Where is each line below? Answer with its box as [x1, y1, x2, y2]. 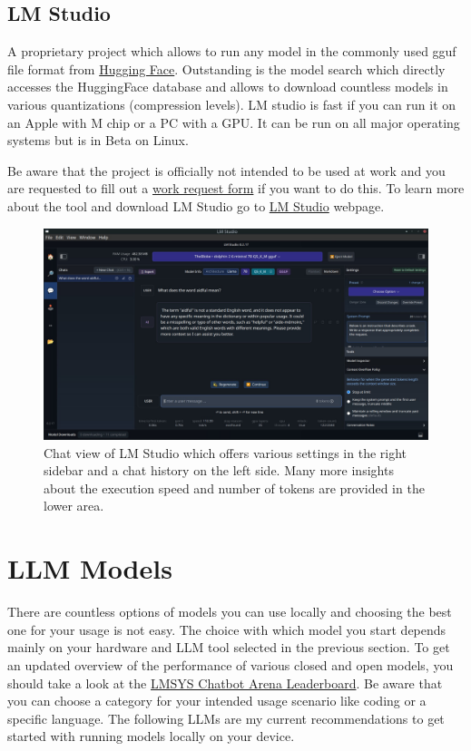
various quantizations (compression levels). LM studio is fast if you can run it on [7, 94, 456, 113]
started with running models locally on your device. [7, 727, 295, 746]
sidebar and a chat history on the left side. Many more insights [44, 461, 394, 480]
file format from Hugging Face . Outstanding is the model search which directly [7, 59, 446, 78]
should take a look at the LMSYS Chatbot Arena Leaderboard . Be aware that [7, 673, 443, 692]
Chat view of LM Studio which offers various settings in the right [44, 443, 407, 462]
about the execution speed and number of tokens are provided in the [44, 478, 425, 497]
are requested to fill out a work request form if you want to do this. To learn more [7, 179, 465, 198]
